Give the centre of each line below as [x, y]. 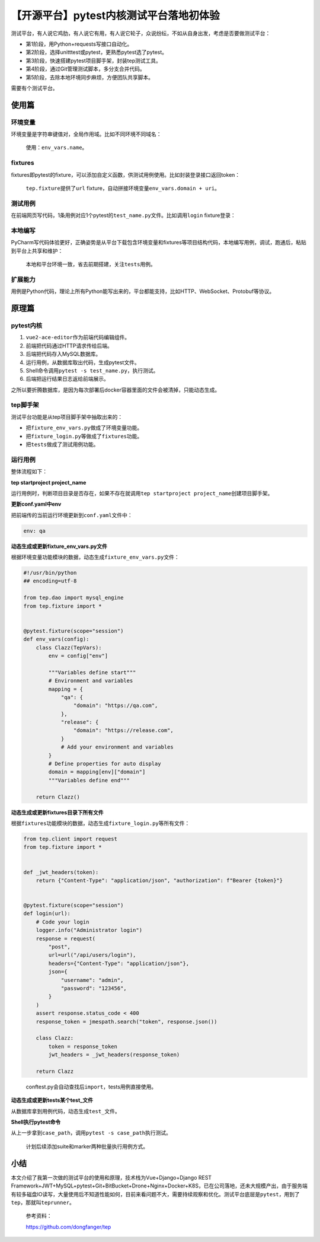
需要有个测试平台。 [34, 88]
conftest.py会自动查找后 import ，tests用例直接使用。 [91, 1087]
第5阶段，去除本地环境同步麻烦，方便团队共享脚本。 [90, 77]
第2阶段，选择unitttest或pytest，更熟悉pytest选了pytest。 [97, 52]
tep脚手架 [25, 405]
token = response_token [83, 1046]
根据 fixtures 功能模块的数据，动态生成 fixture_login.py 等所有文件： [100, 823]
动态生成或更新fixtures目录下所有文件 [57, 812]
